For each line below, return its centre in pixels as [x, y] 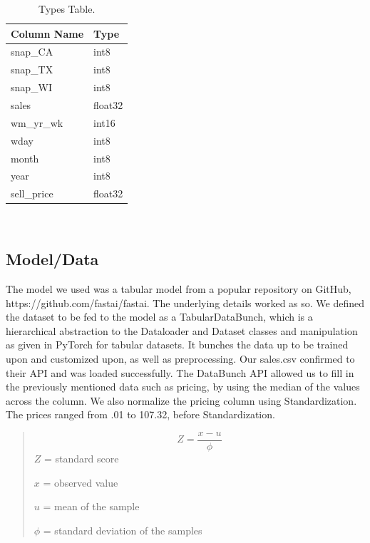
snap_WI [32, 87]
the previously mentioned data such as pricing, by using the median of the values [183, 387]
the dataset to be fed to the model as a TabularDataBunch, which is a [159, 317]
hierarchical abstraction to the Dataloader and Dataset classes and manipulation [182, 330]
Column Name [47, 33]
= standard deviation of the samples [123, 530]
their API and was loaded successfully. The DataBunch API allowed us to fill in [180, 372]
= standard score [82, 459]
